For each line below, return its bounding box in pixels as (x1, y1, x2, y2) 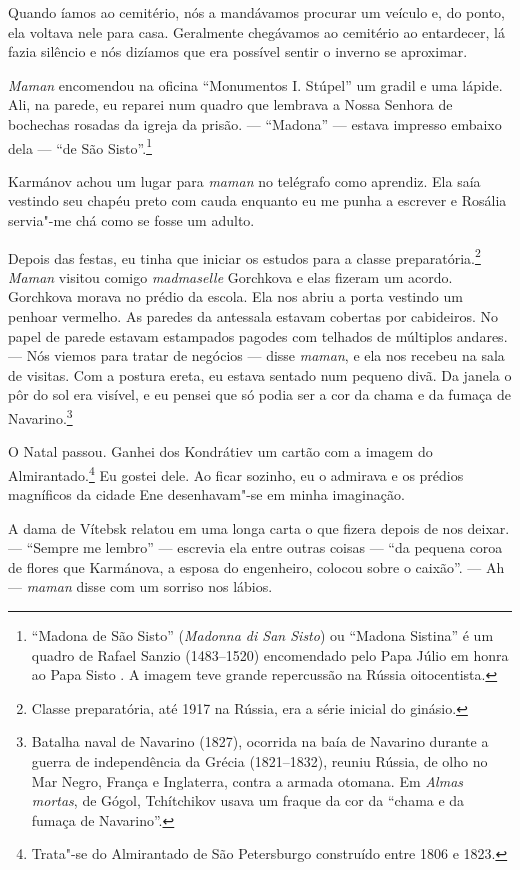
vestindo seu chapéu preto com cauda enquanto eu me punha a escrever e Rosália (8, 190, 507, 211)
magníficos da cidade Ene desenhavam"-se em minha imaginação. (8, 484, 405, 505)
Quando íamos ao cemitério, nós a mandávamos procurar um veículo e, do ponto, (8, 2, 505, 22)
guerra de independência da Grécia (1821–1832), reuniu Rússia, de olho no (31, 751, 488, 772)
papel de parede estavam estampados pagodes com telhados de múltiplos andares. (8, 325, 508, 346)
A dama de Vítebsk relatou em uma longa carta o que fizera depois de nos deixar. (8, 517, 510, 538)
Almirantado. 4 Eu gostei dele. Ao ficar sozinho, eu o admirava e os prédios (8, 461, 464, 485)
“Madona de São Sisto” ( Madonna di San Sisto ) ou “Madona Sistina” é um (31, 625, 494, 646)
